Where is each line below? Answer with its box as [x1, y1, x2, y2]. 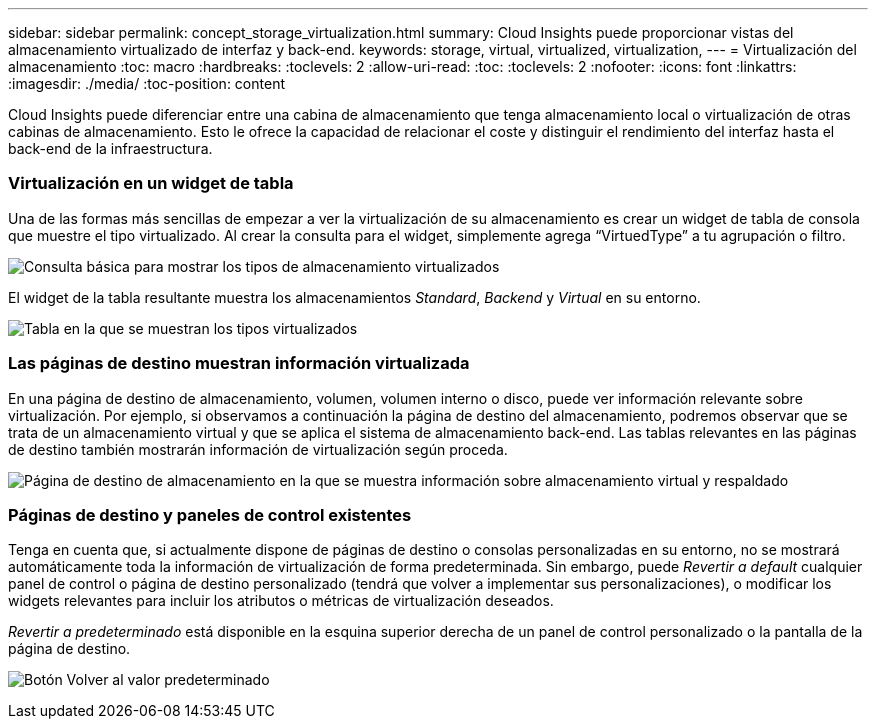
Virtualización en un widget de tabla [8, 173, 294, 194]
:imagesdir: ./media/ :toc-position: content [8, 75, 285, 92]
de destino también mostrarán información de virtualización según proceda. [8, 440, 508, 458]
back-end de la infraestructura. [8, 140, 213, 157]
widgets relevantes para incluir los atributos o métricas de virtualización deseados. [8, 592, 554, 610]
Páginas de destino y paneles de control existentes [8, 504, 412, 525]
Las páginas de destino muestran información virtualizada [8, 353, 470, 374]
